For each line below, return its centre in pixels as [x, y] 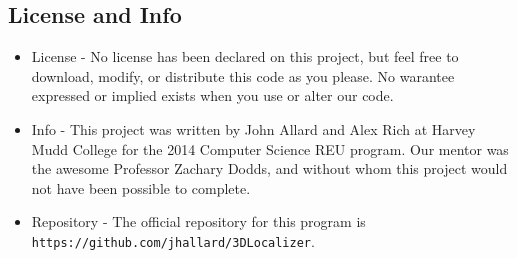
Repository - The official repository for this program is [198, 221]
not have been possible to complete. [141, 187]
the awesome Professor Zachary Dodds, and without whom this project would [269, 168]
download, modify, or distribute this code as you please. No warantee [243, 75]
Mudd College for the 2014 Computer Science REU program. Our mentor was [270, 148]
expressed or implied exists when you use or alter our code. [212, 95]
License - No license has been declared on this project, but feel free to [245, 56]
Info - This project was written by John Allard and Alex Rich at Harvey [253, 128]
